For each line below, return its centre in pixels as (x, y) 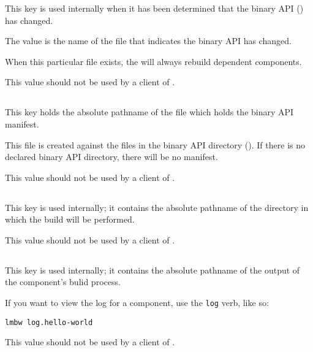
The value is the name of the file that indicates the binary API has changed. (148, 41)
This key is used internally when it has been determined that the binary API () (154, 8)
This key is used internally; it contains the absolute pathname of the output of (153, 270)
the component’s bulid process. (63, 282)
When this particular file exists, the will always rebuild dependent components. (153, 61)
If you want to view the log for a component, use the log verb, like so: (137, 303)
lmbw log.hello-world (49, 322)
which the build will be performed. (70, 219)
